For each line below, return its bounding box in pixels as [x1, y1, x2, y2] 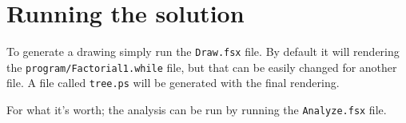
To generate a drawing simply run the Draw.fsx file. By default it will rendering [6, 43, 400, 60]
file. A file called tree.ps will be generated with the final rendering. [6, 74, 340, 91]
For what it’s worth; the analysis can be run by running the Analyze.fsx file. [6, 101, 387, 118]
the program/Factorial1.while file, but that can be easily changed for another [6, 58, 397, 75]
